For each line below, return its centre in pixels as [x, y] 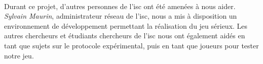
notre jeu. [19, 55]
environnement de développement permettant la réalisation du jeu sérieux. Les [126, 25]
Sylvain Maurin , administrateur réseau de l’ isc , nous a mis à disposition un [121, 16]
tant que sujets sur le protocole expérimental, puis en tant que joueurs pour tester [131, 45]
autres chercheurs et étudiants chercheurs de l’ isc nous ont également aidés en [125, 36]
